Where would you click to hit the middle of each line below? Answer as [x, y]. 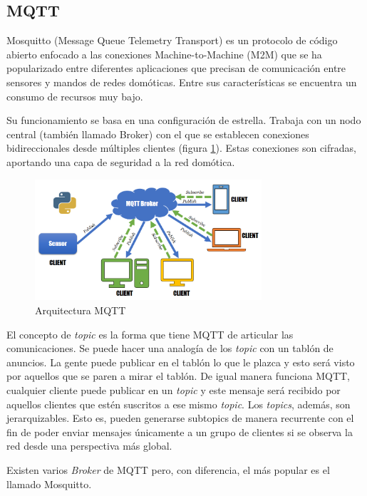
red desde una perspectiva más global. [89, 446]
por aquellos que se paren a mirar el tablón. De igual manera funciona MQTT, [179, 376]
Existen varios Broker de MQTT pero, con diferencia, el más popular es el [168, 470]
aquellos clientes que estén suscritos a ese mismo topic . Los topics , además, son [179, 404]
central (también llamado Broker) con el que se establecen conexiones [158, 134]
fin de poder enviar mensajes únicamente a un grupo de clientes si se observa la [180, 432]
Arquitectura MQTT [81, 310]
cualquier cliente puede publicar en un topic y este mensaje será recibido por [174, 390]
